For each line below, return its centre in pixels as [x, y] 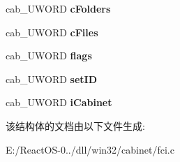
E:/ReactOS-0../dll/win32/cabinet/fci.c [90, 149]
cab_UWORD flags [49, 56]
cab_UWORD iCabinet [59, 102]
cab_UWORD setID [52, 79]
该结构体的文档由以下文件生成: [75, 125]
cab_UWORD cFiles [52, 32]
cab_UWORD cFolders [58, 8]
